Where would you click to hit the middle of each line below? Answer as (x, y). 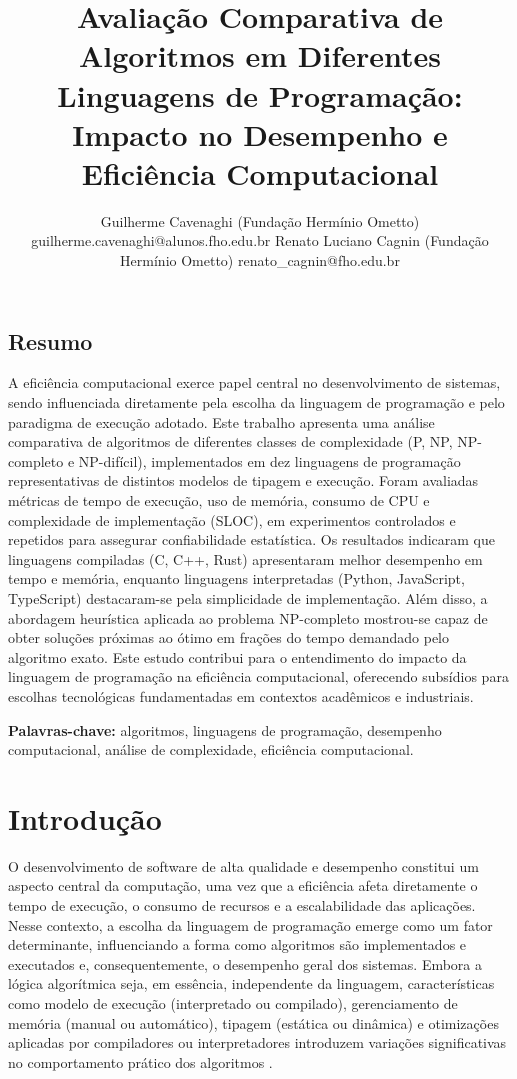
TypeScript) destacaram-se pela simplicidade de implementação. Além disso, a (248, 598)
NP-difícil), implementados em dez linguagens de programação (269, 460)
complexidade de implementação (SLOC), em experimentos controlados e (232, 519)
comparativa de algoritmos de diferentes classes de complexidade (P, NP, (230, 441)
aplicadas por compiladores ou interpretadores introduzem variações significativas (257, 1042)
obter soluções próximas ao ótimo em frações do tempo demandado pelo (228, 637)
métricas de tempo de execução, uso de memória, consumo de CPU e (219, 500)
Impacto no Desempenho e (260, 133)
